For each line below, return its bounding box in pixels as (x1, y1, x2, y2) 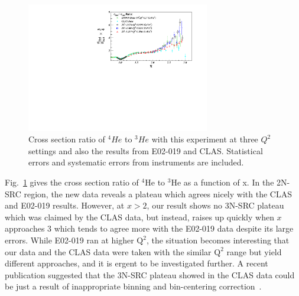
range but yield (226, 245, 282, 258)
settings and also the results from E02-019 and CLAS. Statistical (28, 144, 263, 157)
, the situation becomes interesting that (146, 234, 290, 246)
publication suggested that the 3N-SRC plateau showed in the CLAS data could (5, 268, 295, 281)
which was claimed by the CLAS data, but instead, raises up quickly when (5, 210, 274, 223)
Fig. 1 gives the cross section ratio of (5, 176, 139, 188)
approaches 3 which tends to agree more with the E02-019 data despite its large (5, 222, 294, 235)
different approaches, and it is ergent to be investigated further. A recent (5, 257, 268, 269)
